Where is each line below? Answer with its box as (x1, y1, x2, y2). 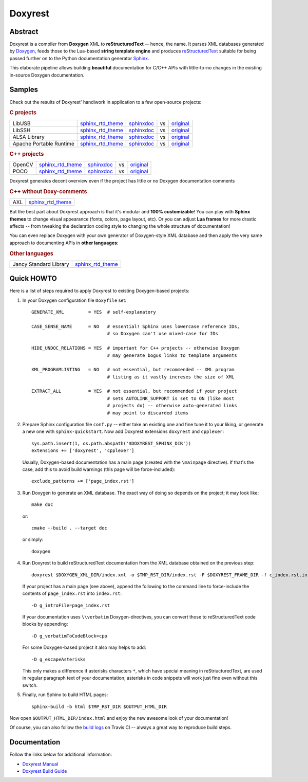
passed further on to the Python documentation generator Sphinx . (9, 55, 149, 61)
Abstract (9, 27, 38, 36)
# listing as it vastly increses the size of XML (107, 374, 235, 380)
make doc (31, 502, 53, 507)
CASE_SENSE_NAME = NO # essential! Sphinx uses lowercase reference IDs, (31, 323, 240, 329)
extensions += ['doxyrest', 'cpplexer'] (31, 448, 134, 453)
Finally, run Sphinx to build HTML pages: (22, 692, 108, 698)
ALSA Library (12, 133, 45, 140)
